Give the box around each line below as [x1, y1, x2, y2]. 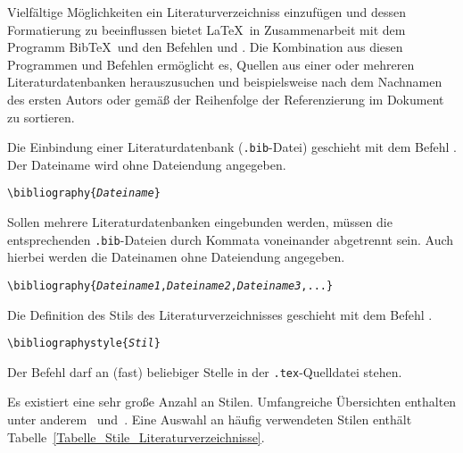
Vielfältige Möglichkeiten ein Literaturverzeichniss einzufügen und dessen [7, 3, 407, 21]
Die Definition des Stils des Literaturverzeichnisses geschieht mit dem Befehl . [7, 305, 433, 323]
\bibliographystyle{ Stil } [7, 337, 161, 350]
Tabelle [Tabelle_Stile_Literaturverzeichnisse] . [7, 427, 265, 446]
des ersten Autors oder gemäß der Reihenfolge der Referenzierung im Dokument [7, 89, 444, 108]
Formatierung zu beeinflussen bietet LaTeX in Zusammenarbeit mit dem [7, 20, 406, 38]
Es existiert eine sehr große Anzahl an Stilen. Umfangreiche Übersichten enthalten [7, 392, 457, 411]
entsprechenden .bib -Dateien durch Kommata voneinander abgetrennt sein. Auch [7, 230, 454, 248]
